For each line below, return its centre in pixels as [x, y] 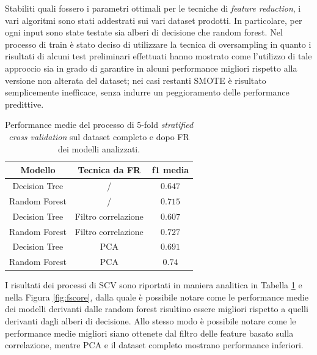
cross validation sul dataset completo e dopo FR [99, 136]
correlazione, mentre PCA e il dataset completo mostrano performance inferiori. [154, 345]
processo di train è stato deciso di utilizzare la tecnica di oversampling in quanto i [158, 44]
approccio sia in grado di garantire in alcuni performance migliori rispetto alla [151, 68]
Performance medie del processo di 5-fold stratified [99, 125]
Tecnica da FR [109, 170]
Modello [38, 170]
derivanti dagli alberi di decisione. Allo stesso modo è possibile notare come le [151, 321]
